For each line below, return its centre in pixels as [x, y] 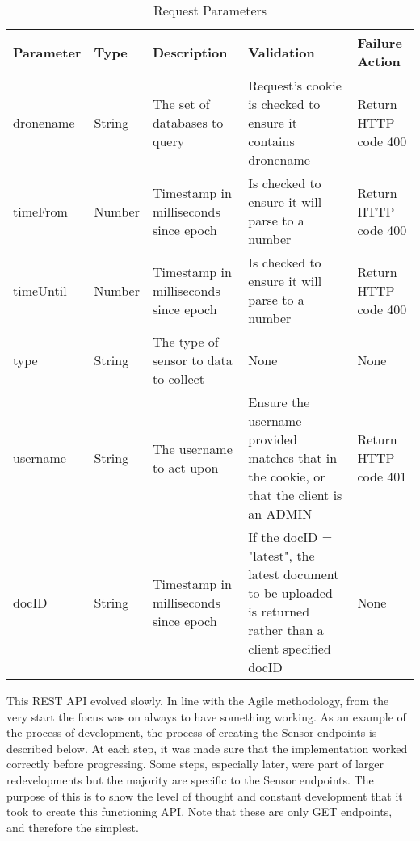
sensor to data [192, 360]
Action [379, 61]
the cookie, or [287, 476]
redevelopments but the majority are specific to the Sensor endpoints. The [190, 779]
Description [190, 52]
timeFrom [40, 211]
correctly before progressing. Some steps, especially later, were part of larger [195, 764]
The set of [181, 104]
